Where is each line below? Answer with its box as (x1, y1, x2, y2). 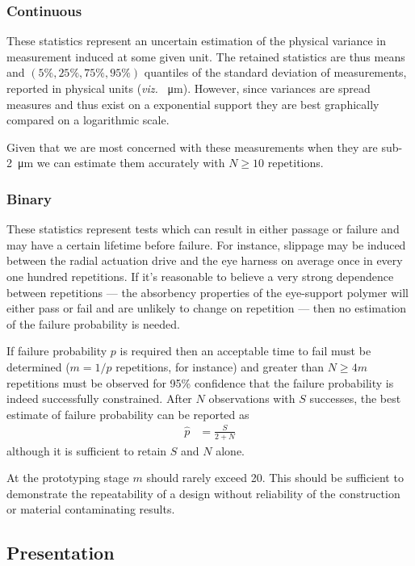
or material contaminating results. (6, 501, 175, 518)
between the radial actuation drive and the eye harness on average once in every (6, 252, 403, 269)
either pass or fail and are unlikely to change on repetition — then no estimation (6, 300, 407, 317)
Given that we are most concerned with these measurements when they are (6, 138, 378, 155)
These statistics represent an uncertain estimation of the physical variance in (6, 32, 387, 49)
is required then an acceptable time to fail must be (119, 342, 371, 359)
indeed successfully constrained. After (6, 390, 192, 407)
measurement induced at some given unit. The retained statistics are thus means (6, 48, 405, 65)
